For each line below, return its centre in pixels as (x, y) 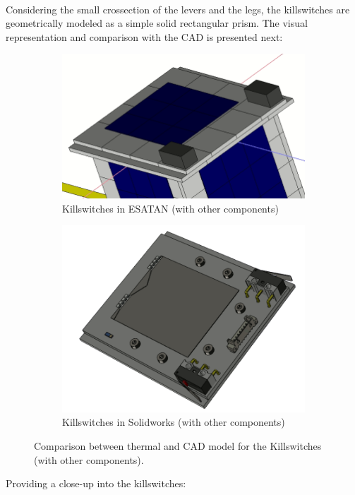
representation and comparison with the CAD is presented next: (144, 36)
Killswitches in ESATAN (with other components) (170, 208)
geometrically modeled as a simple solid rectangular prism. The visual (157, 23)
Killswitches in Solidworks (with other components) (174, 422)
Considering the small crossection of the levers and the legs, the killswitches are (178, 9)
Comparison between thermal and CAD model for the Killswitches (178, 446)
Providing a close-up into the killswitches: (96, 483)
